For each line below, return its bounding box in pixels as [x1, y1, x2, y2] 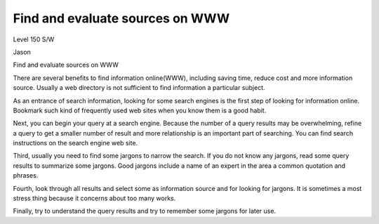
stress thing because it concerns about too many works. [13, 194, 176, 203]
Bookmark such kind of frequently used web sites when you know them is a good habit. [13, 106, 267, 114]
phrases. [13, 171, 39, 180]
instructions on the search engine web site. [13, 139, 138, 147]
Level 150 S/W [13, 35, 55, 44]
